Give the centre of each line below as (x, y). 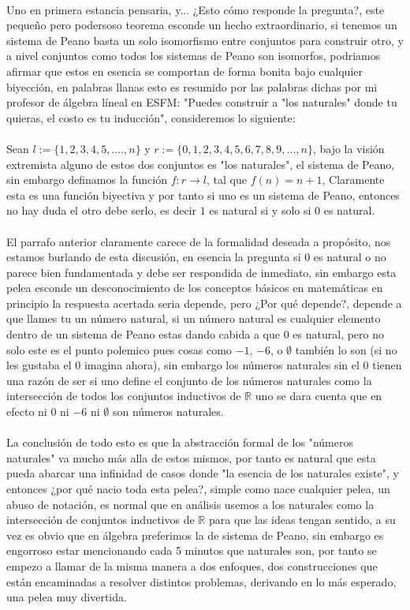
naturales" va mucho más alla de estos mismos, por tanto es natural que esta (191, 457)
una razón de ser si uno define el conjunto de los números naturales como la (189, 380)
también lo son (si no (346, 349)
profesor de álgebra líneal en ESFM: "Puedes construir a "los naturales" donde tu (202, 102)
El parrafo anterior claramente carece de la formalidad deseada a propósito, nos (199, 241)
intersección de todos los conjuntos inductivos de (124, 396)
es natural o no (350, 257)
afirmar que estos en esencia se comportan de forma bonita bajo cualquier (184, 71)
